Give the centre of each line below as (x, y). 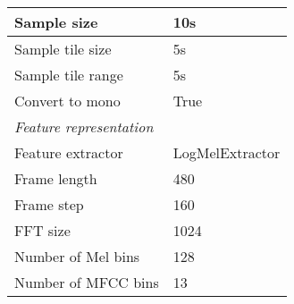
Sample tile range (69, 75)
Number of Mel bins (77, 256)
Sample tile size (63, 49)
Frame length (56, 178)
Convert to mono (67, 101)
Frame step (49, 204)
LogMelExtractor (227, 152)
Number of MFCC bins (87, 282)
